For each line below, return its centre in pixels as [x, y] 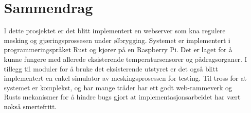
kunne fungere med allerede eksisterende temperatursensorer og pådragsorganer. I [125, 59]
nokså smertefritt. [30, 106]
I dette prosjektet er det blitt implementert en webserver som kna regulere [115, 31]
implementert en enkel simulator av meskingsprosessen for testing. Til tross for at [125, 78]
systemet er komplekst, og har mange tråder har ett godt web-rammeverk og [118, 87]
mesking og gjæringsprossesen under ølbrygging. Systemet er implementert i [117, 40]
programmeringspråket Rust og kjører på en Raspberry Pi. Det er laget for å [118, 49]
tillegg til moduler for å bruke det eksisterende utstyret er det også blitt [111, 68]
